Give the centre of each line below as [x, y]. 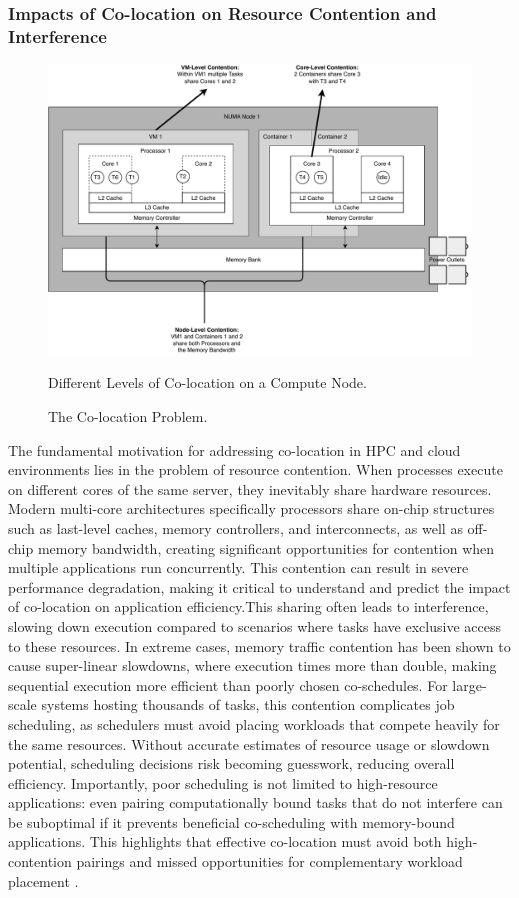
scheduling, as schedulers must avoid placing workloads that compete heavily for [254, 723]
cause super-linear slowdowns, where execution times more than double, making [252, 665]
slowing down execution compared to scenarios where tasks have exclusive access [254, 625]
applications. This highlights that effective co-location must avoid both [225, 841]
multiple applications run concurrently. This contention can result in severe [238, 567]
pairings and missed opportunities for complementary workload [269, 861]
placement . [43, 880]
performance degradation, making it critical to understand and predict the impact [259, 586]
